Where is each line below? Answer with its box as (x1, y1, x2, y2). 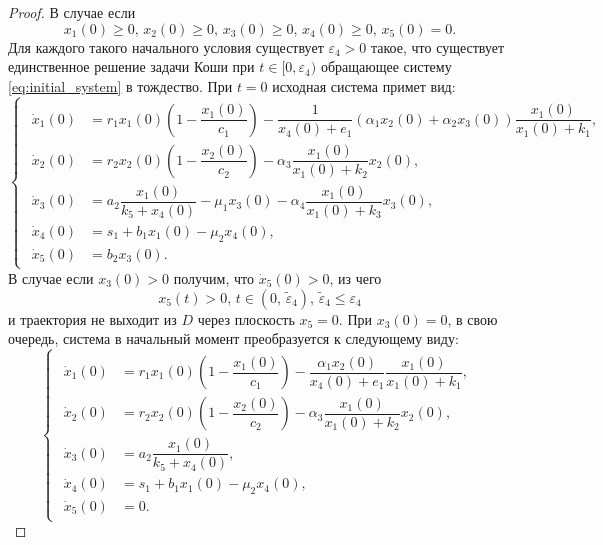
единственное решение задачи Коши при (8, 56, 255, 77)
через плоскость (197, 308, 295, 329)
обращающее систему (320, 56, 452, 77)
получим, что (173, 267, 254, 288)
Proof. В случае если (8, 2, 136, 22)
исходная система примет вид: (272, 75, 456, 96)
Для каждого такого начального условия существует (8, 36, 324, 57)
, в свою (447, 308, 498, 329)
